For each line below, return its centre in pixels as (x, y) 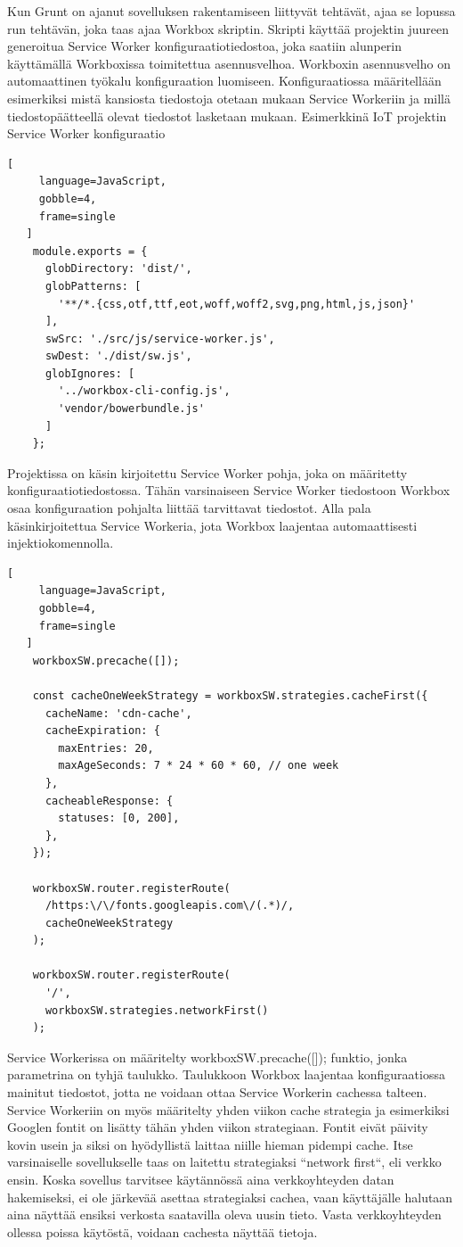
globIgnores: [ (90, 373)
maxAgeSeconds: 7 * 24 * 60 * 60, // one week (199, 766)
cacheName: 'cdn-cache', (118, 713)
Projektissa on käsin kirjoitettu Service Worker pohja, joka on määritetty (207, 472)
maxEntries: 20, (106, 748)
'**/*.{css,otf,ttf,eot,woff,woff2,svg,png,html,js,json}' (237, 304)
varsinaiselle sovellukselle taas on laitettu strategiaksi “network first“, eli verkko (224, 1162)
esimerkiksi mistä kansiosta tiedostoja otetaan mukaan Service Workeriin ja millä (229, 98)
